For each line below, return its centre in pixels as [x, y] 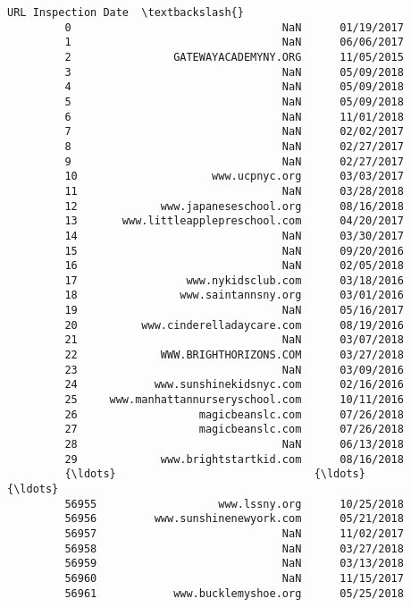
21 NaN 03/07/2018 [234, 340]
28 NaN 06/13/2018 [234, 445]
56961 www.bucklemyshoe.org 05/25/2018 [234, 593]
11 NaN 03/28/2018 [234, 191]
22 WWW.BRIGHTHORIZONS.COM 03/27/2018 [234, 355]
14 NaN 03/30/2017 [234, 236]
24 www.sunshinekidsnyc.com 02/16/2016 [234, 385]
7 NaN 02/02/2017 [234, 132]
